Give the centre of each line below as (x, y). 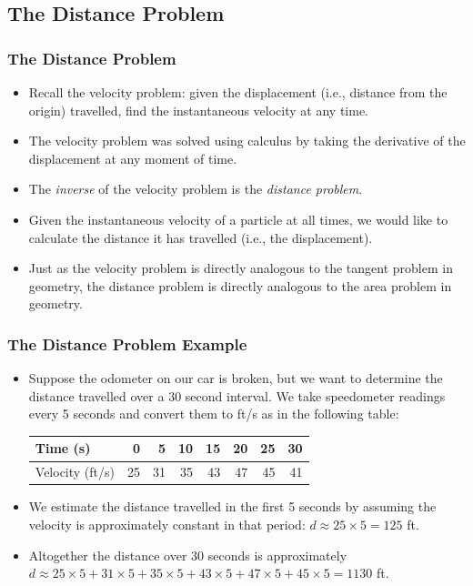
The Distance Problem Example (127, 344)
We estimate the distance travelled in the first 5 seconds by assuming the (232, 506)
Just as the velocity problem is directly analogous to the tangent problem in (241, 268)
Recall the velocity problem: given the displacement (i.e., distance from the (238, 92)
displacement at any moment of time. (133, 158)
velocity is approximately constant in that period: (167, 524)
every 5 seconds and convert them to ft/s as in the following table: (214, 414)
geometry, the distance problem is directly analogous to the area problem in (240, 285)
